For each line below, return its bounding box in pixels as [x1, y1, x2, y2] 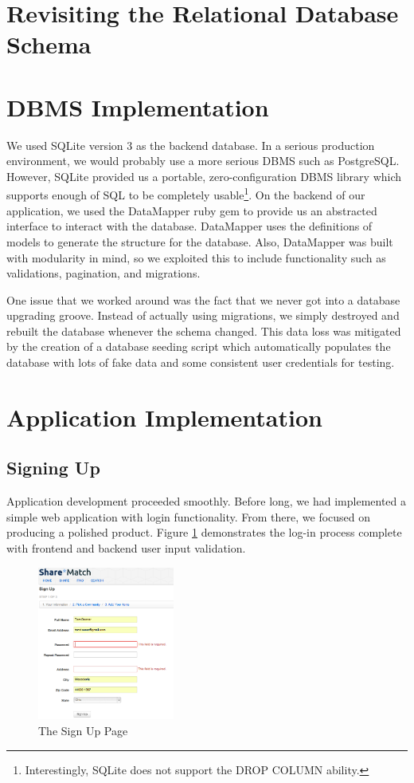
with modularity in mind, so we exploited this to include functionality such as [6, 249, 386, 266]
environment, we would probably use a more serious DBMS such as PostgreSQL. [6, 152, 400, 169]
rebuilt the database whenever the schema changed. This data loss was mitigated [6, 322, 401, 339]
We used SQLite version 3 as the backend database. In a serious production [6, 136, 375, 153]
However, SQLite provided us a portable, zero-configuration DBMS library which [6, 167, 402, 184]
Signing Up [6, 455, 100, 480]
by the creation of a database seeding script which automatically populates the [6, 338, 391, 355]
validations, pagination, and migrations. [6, 265, 201, 281]
